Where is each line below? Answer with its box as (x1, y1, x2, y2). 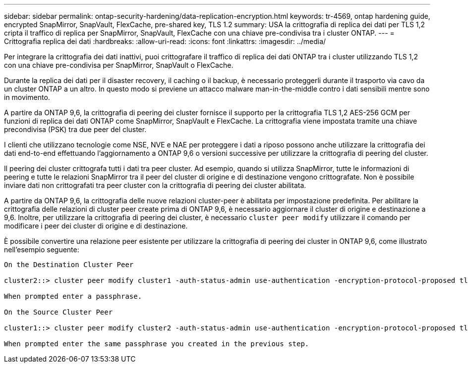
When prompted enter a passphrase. (4, 292, 142, 300)
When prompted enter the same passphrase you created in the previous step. (4, 340, 309, 348)
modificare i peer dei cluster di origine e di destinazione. (4, 222, 188, 230)
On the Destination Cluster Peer (4, 261, 134, 269)
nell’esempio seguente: (4, 245, 79, 254)
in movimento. (4, 93, 50, 101)
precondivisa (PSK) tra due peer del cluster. (4, 125, 147, 134)
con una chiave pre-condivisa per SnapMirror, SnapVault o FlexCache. (4, 61, 234, 69)
